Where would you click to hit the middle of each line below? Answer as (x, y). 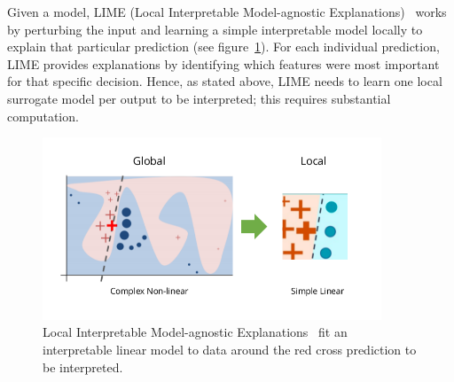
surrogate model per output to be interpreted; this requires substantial (199, 98)
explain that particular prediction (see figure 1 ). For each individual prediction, (223, 47)
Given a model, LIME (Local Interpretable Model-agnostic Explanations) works (227, 12)
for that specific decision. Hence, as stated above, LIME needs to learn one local (225, 81)
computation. (43, 116)
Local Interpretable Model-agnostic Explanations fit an (195, 332)
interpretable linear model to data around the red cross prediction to (230, 350)
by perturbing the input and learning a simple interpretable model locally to (215, 29)
